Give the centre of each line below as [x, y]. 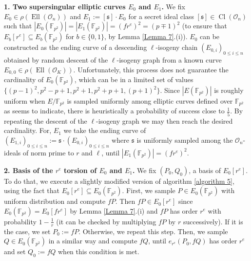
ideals [12, 152]
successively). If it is [213, 221]
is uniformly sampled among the [185, 140]
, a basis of [205, 170]
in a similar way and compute [93, 241]
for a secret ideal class [161, 16]
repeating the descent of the [46, 120]
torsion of [80, 170]
